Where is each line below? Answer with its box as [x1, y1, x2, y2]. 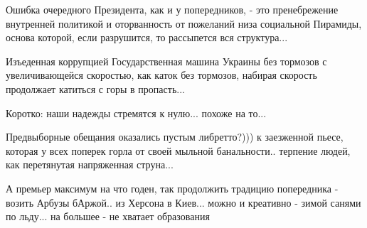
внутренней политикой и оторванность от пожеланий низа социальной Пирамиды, [6, 16, 362, 31]
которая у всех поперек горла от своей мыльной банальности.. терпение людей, [6, 143, 351, 158]
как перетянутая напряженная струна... [6, 157, 174, 172]
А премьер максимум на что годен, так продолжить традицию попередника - [6, 180, 339, 195]
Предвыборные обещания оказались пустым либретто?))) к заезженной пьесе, [6, 129, 344, 144]
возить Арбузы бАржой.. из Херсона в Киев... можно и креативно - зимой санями [6, 195, 361, 210]
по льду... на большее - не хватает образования [6, 209, 210, 224]
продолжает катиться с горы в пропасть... [6, 81, 185, 96]
